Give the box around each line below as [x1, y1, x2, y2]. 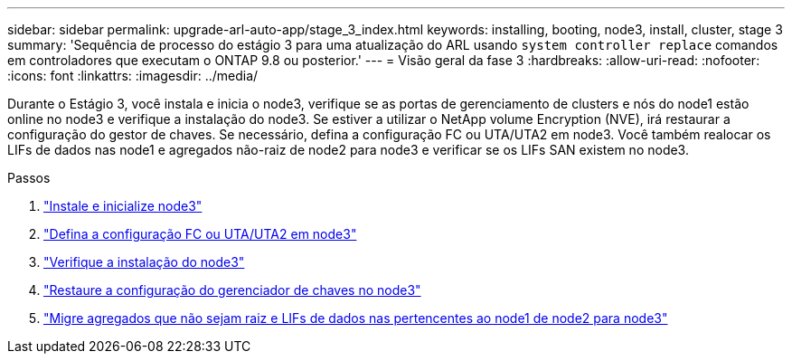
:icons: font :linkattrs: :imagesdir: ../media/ [7, 68, 259, 83]
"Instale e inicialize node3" [43, 198, 203, 214]
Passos [7, 170, 51, 185]
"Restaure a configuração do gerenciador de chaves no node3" [43, 282, 421, 298]
